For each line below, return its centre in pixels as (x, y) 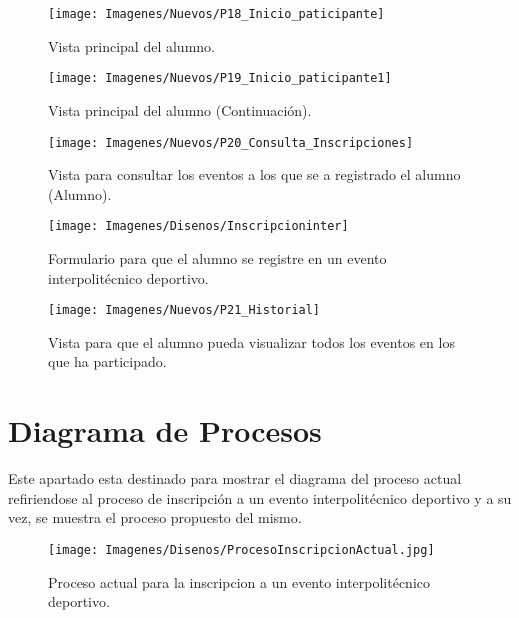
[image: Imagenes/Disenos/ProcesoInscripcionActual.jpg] (241, 549)
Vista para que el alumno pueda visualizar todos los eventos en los (251, 341)
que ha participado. (107, 361)
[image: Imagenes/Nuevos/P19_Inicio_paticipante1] (220, 78)
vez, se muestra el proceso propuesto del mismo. (155, 517)
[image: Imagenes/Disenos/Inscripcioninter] (198, 226)
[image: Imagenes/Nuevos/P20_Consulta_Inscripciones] (231, 142)
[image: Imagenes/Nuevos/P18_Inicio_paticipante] (216, 14)
